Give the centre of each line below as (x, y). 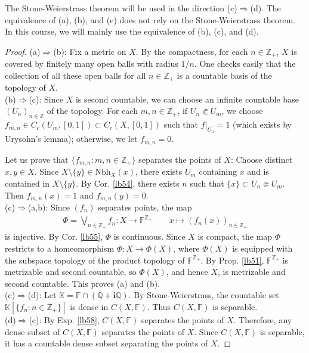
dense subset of (33, 331)
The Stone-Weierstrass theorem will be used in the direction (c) (121, 8)
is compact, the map (235, 236)
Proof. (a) (23, 51)
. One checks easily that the (245, 64)
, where (186, 248)
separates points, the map (145, 207)
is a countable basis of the (224, 75)
